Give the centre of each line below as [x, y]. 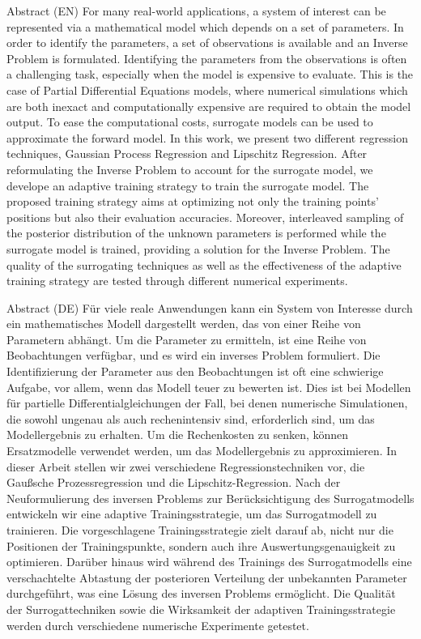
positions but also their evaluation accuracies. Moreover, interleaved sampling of [205, 217]
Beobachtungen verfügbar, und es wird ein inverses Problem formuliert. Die [193, 355]
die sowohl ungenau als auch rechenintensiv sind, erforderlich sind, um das [191, 418]
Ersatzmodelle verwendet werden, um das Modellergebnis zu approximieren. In [202, 451]
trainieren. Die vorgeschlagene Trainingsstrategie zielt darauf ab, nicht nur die [200, 530]
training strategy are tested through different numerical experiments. [177, 281]
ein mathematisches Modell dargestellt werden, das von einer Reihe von [184, 324]
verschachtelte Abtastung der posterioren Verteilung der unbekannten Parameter [207, 577]
